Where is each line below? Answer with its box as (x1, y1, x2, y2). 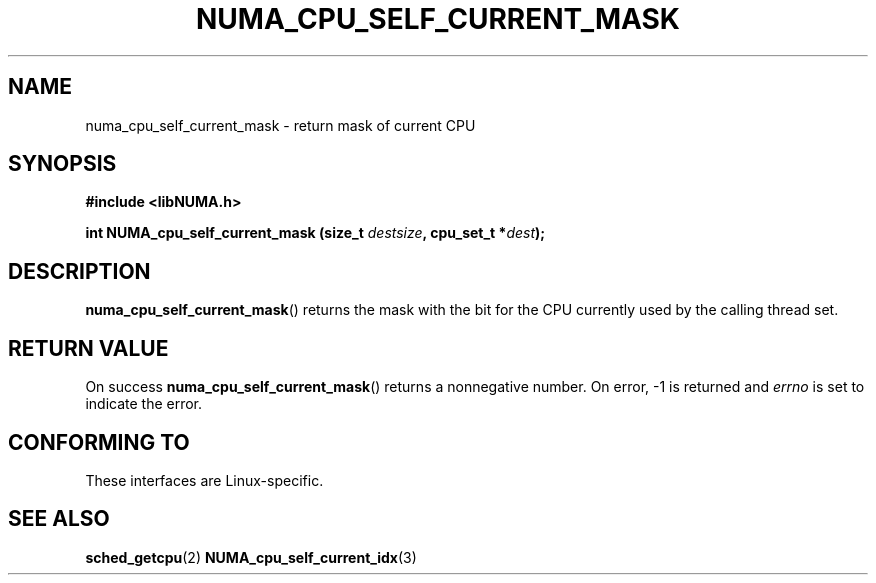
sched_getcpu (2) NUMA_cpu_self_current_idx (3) (85, 548, 417, 566)
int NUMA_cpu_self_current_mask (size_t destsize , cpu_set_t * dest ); (85, 224, 546, 242)
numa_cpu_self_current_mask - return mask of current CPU (85, 116, 476, 134)
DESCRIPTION (8, 258, 151, 284)
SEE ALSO (8, 506, 110, 532)
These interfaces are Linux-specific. (85, 471, 324, 489)
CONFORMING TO (8, 429, 190, 455)
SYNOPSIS (8, 151, 117, 177)
